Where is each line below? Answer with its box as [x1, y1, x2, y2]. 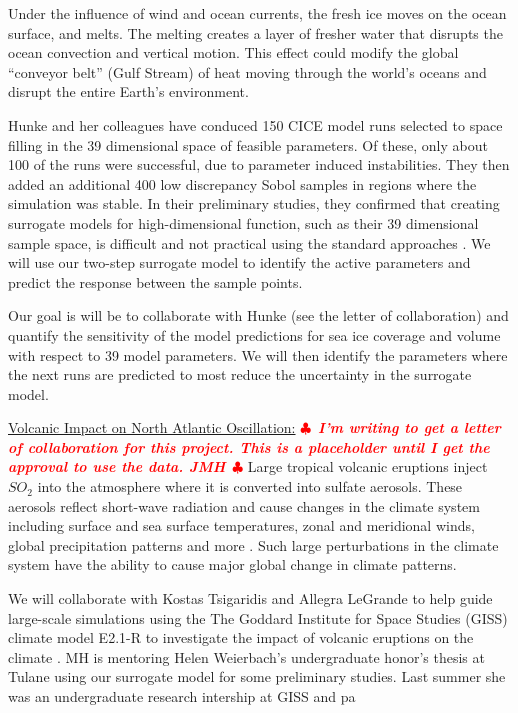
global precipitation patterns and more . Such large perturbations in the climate [8, 534, 499, 555]
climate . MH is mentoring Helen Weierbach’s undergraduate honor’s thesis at [8, 646, 485, 667]
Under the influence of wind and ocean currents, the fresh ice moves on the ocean [8, 3, 507, 23]
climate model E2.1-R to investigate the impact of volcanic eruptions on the [8, 627, 474, 648]
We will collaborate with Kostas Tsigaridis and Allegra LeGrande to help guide [8, 588, 493, 609]
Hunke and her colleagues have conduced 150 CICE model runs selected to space [8, 114, 503, 135]
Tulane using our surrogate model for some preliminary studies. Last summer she [8, 666, 506, 687]
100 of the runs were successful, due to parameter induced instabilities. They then [8, 154, 510, 175]
